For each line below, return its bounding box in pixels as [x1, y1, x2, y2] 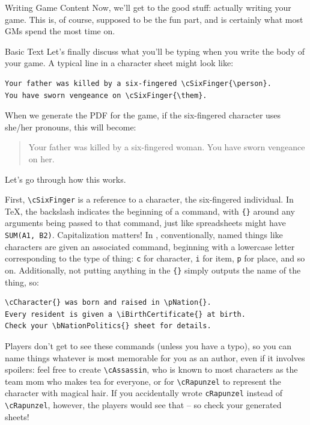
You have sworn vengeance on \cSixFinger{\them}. [5, 91, 207, 100]
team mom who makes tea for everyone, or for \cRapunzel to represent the [5, 375, 281, 387]
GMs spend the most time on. [5, 25, 115, 37]
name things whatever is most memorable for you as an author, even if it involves [5, 351, 305, 364]
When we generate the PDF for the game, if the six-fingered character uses [5, 109, 281, 121]
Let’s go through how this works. [5, 173, 126, 185]
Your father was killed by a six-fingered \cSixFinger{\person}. [5, 79, 272, 88]
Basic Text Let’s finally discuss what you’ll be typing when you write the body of [5, 44, 305, 57]
